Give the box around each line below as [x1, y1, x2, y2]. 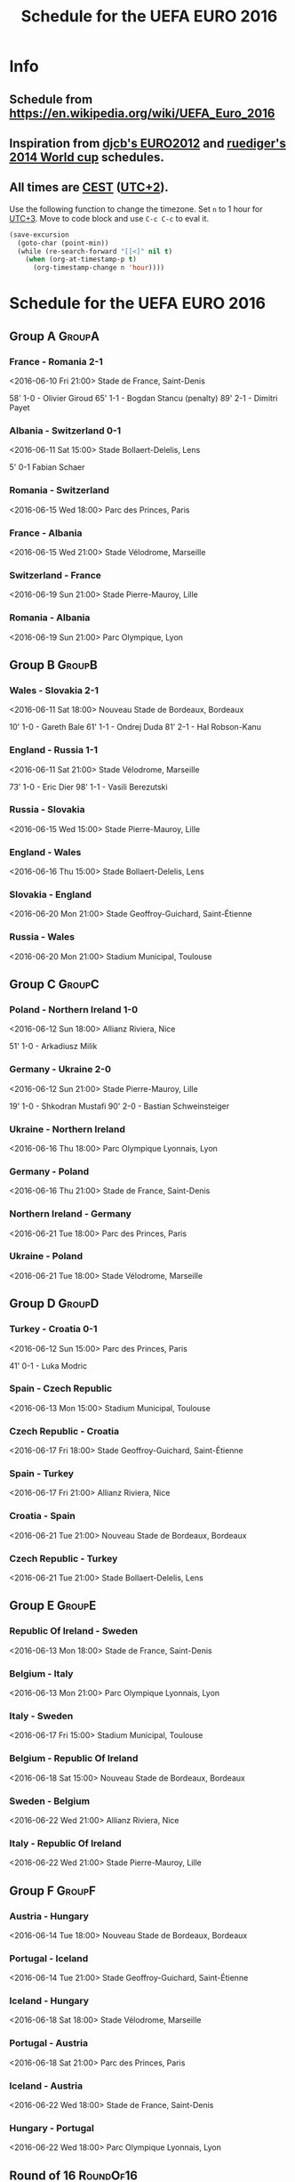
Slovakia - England [9, 888, 92, 901]
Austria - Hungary [9, 1910, 89, 1922]
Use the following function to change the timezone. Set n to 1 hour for [9, 203, 264, 214]
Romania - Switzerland [9, 484, 109, 497]
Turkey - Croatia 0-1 [9, 1323, 98, 1336]
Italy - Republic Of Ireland [9, 1837, 122, 1849]
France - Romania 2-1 [9, 355, 104, 368]
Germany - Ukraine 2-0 [9, 1063, 112, 1076]
